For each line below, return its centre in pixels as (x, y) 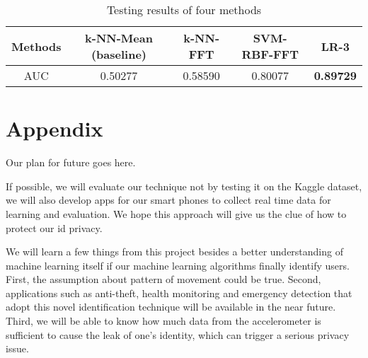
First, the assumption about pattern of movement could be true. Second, (163, 279)
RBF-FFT (270, 54)
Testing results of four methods (184, 10)
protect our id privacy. (54, 227)
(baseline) (119, 54)
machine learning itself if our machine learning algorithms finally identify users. (178, 265)
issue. (17, 348)
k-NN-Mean (119, 38)
